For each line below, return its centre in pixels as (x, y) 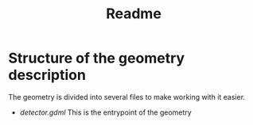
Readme (134, 14)
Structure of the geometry (97, 58)
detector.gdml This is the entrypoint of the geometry (106, 112)
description (47, 75)
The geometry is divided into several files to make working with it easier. (127, 97)
